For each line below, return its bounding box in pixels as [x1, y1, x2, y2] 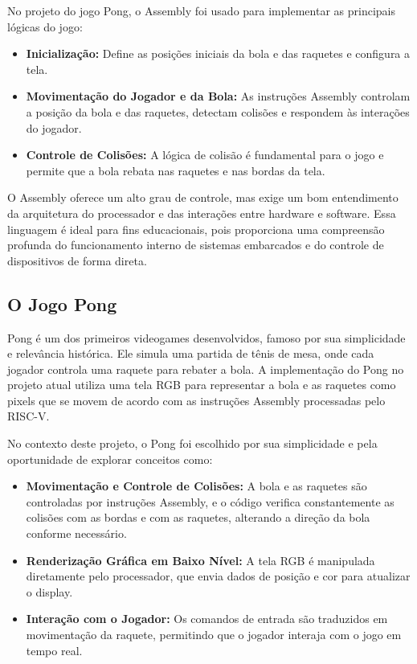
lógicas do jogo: [7, 18, 83, 35]
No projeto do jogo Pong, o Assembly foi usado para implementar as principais [7, 2, 395, 18]
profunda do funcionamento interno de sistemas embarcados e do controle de [7, 236, 384, 253]
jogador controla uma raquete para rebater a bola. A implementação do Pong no [7, 360, 404, 377]
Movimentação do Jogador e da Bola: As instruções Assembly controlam [26, 88, 411, 105]
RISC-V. [7, 408, 50, 424]
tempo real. [26, 641, 83, 658]
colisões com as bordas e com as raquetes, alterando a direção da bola [26, 509, 370, 526]
